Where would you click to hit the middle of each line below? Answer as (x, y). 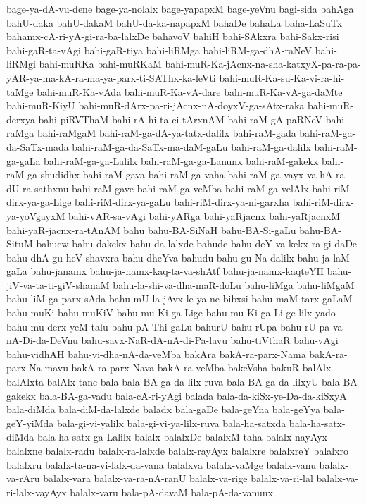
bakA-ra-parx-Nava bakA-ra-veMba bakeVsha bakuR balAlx (201, 368)
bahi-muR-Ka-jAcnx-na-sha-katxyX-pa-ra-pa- (263, 64)
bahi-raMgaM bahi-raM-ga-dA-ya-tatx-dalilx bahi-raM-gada (166, 133)
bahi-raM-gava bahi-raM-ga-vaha (153, 174)
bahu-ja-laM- (325, 257)
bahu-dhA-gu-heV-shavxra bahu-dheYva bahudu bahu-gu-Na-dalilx (150, 257)
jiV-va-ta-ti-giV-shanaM (58, 284)
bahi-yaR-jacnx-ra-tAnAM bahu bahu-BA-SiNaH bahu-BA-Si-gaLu (151, 229)
